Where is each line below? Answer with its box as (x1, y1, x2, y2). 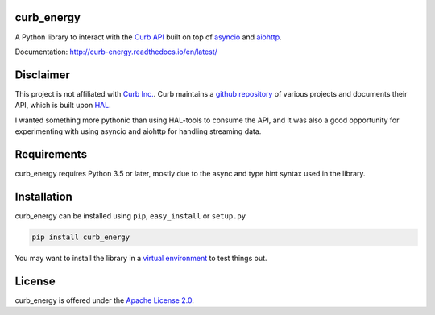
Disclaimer (14, 68, 70, 81)
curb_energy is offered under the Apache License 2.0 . (14, 295, 195, 305)
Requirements (14, 147, 88, 161)
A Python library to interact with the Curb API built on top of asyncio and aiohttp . (14, 32, 282, 42)
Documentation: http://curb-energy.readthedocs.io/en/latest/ (14, 47, 217, 56)
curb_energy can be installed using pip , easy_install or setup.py (14, 210, 246, 221)
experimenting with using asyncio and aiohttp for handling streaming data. (14, 126, 262, 136)
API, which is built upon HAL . (14, 101, 112, 110)
